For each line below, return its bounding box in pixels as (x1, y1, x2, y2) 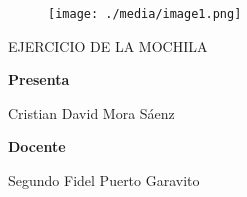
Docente (8, 136, 66, 157)
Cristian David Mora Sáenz (8, 102, 175, 123)
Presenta (8, 69, 70, 90)
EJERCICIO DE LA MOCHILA (8, 35, 208, 56)
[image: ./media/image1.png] (48, 7, 242, 21)
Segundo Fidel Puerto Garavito (8, 170, 200, 191)
